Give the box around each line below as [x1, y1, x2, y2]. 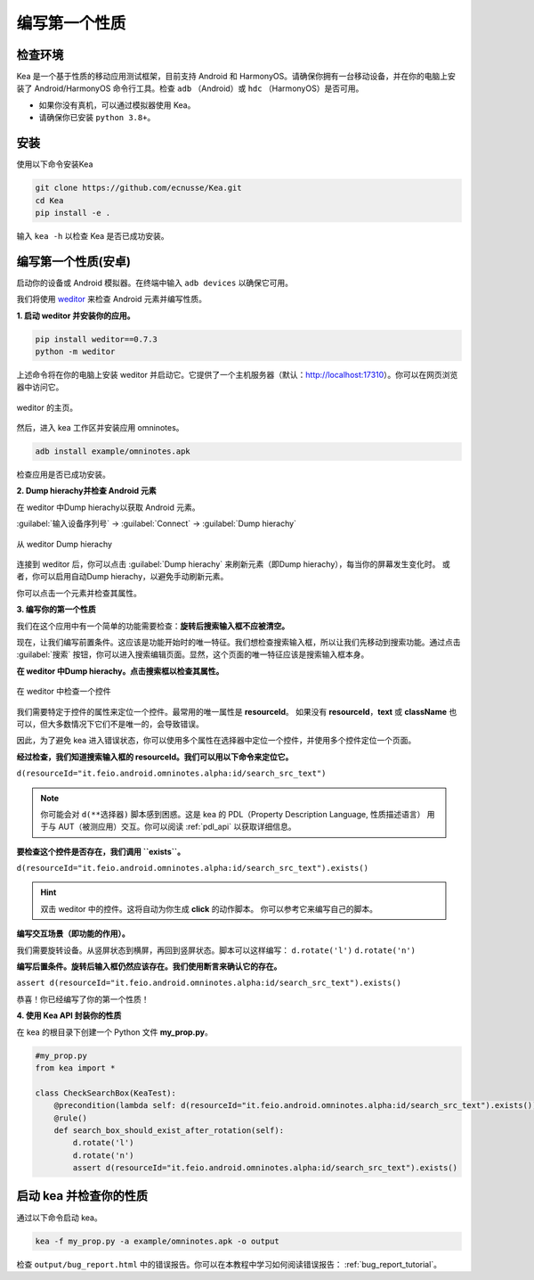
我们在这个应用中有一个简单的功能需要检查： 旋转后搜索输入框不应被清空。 [16, 620, 289, 631]
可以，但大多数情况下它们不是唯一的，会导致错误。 [16, 718, 204, 729]
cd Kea [35, 195, 64, 205]
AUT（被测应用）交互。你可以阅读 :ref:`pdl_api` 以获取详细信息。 [58, 821, 296, 833]
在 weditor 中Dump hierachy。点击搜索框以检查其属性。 [16, 665, 224, 677]
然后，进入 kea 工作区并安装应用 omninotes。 [16, 423, 184, 433]
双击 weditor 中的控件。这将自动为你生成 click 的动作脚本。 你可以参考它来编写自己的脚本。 [40, 903, 378, 914]
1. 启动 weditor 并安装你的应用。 [16, 310, 135, 321]
